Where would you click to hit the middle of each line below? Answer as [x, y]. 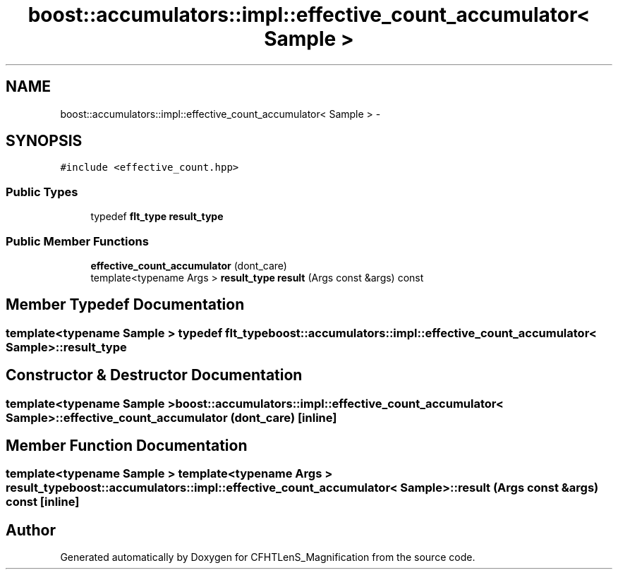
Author [31, 530]
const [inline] [43, 502]
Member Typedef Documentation [125, 305]
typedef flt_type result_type [157, 217]
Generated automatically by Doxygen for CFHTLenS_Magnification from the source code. [268, 557]
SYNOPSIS [44, 141]
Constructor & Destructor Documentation [154, 375]
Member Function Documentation [127, 446]
